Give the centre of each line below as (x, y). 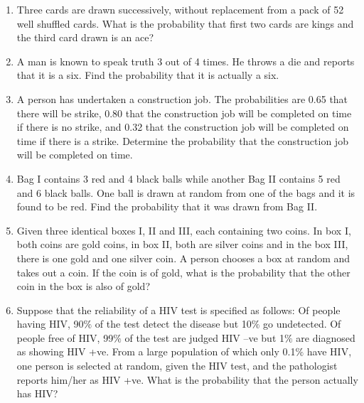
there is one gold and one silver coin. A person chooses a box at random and (183, 258)
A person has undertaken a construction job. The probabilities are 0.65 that (182, 98)
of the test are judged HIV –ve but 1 (204, 337)
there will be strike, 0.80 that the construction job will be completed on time (184, 113)
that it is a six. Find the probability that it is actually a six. (148, 75)
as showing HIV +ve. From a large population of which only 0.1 (156, 351)
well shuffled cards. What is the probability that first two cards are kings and (185, 23)
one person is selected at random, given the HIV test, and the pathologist (177, 366)
